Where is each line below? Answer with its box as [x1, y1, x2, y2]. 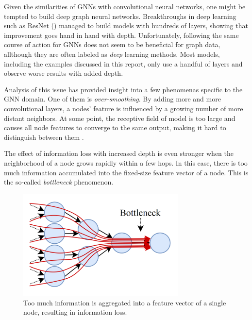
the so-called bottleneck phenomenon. [4, 177, 114, 187]
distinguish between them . [4, 132, 84, 142]
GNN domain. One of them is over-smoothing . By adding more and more [4, 94, 221, 104]
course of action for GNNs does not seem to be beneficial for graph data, [4, 39, 220, 50]
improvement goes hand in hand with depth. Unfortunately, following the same [4, 30, 239, 40]
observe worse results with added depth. [4, 68, 123, 78]
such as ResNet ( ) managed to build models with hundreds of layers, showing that [4, 20, 248, 31]
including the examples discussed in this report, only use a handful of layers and [4, 58, 243, 68]
